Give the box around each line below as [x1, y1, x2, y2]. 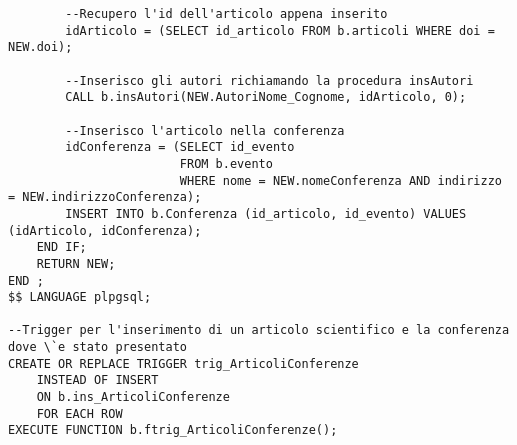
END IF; [36, 240, 87, 255]
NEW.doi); [8, 40, 73, 55]
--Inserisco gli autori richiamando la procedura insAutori [65, 73, 474, 88]
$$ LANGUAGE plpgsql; [8, 290, 152, 305]
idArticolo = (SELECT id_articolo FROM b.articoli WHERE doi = [65, 23, 495, 38]
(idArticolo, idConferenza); [8, 223, 202, 238]
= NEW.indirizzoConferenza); [8, 190, 202, 205]
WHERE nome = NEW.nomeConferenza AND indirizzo [179, 173, 502, 188]
